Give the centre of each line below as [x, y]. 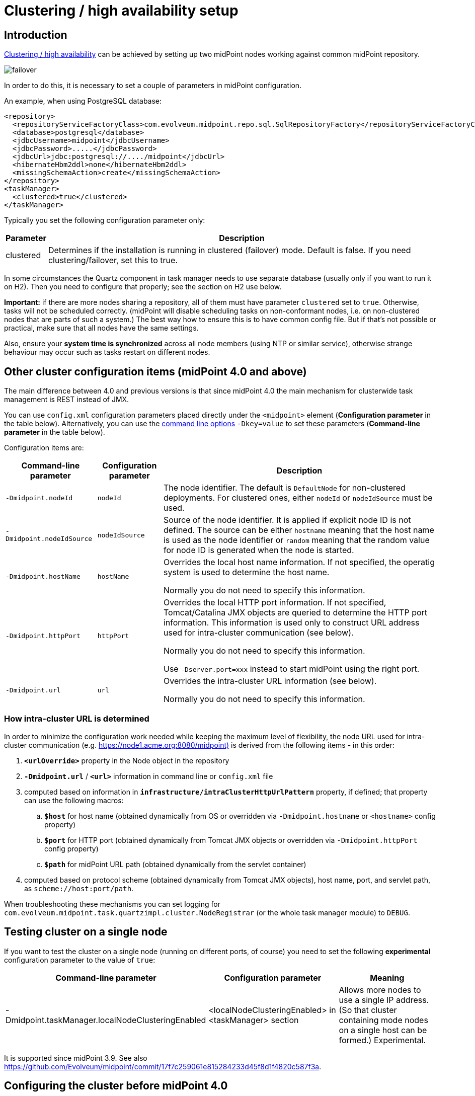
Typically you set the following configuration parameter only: [105, 220]
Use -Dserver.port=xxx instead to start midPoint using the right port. [291, 669]
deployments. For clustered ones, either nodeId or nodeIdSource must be [298, 498]
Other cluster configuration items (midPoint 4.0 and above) [155, 371]
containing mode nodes [383, 1020]
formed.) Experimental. [382, 1040]
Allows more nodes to [380, 990]
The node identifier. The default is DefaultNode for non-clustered [284, 488]
